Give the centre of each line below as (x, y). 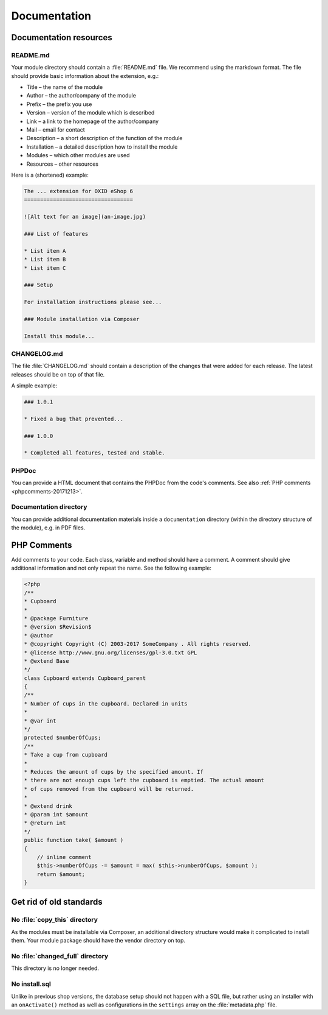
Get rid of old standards (57, 902)
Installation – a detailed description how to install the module (102, 147)
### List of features (56, 234)
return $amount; (61, 874)
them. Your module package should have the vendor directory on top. (98, 941)
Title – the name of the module (65, 87)
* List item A (45, 251)
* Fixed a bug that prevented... (74, 419)
